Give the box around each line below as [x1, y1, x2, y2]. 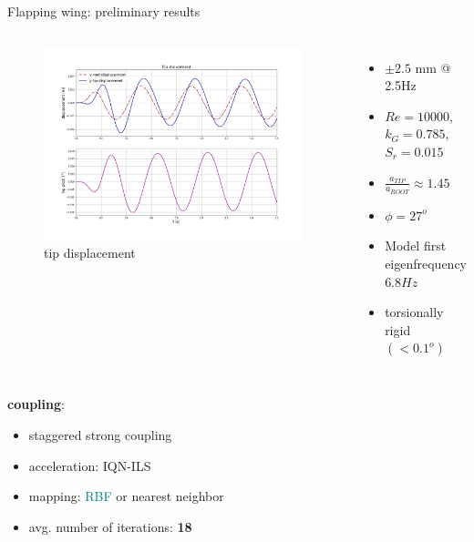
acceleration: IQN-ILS [28, 455, 151, 475]
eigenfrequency [385, 253, 468, 272]
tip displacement [44, 242, 136, 261]
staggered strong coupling [28, 424, 172, 444]
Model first [385, 236, 447, 255]
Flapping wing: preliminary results [7, 2, 201, 20]
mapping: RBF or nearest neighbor [28, 486, 224, 506]
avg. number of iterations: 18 [28, 516, 192, 536]
